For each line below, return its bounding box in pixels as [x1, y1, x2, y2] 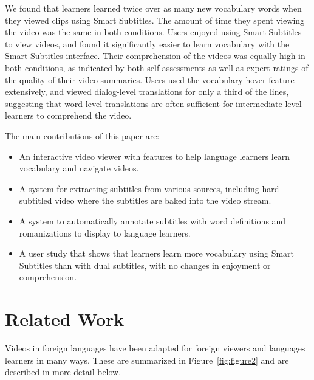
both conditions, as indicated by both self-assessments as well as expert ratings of [5, 61, 309, 74]
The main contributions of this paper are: [5, 129, 160, 142]
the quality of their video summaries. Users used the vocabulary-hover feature [5, 73, 295, 86]
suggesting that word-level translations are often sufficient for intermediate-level [5, 97, 302, 109]
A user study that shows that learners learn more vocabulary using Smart [19, 247, 295, 260]
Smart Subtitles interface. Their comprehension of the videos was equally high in [5, 49, 305, 62]
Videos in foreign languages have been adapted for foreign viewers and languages [5, 342, 305, 354]
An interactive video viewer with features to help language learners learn [19, 150, 290, 162]
